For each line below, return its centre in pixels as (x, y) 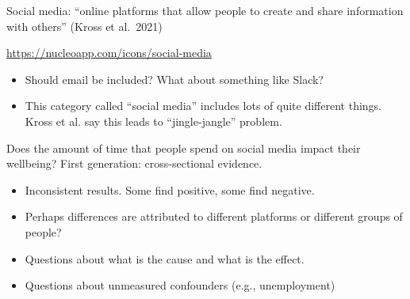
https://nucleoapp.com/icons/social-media (109, 53)
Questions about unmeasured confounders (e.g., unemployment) (180, 285)
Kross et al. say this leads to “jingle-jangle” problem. (153, 121)
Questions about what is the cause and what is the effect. (165, 258)
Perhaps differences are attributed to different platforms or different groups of (214, 216)
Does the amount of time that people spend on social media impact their (184, 148)
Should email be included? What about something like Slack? (174, 79)
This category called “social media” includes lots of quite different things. (203, 106)
